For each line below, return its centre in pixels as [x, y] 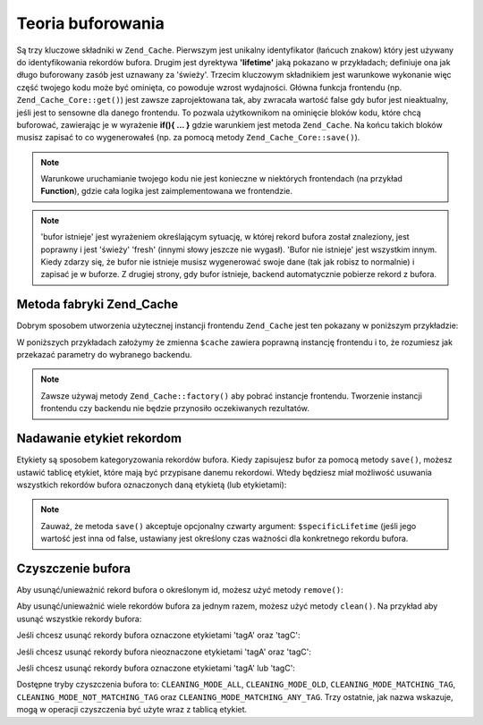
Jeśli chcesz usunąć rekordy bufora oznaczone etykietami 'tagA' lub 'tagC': [156, 668]
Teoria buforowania [90, 23]
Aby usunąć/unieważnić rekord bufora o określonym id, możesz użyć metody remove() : [180, 590]
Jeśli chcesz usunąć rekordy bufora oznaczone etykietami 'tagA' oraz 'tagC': [158, 636]
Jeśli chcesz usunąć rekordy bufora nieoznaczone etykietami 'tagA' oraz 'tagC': [164, 652]
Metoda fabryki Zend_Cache [97, 304]
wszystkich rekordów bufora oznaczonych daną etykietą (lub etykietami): [152, 485]
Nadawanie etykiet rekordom [99, 438]
